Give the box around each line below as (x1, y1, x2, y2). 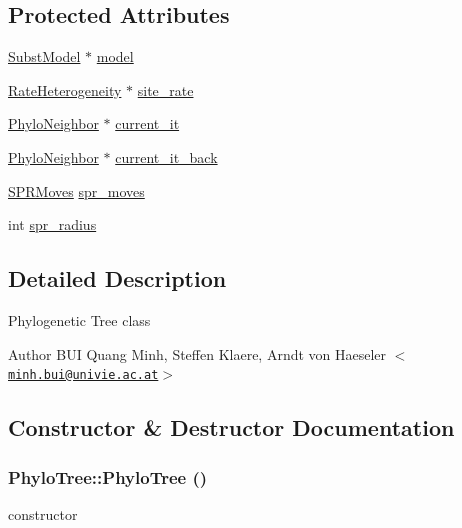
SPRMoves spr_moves (8, 180, 145, 201)
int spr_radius (8, 214, 97, 235)
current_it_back (115, 146, 218, 167)
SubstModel (8, 46, 81, 67)
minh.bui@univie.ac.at (8, 368, 159, 383)
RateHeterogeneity (8, 79, 122, 100)
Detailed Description (8, 263, 227, 294)
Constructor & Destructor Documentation (8, 412, 455, 443)
